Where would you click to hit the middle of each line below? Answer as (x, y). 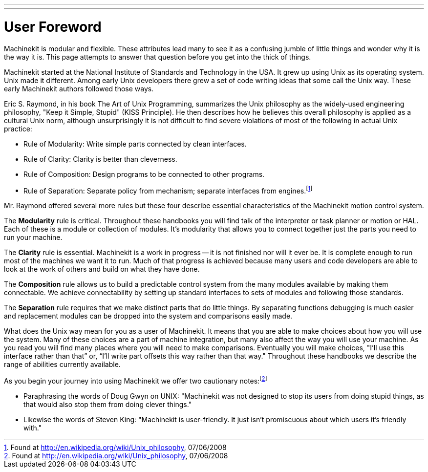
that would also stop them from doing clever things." (108, 404)
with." (33, 428)
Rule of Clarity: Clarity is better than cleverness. (100, 159)
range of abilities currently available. (62, 365)
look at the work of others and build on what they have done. (102, 269)
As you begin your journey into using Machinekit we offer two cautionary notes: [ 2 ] (136, 380)
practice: (18, 129)
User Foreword (53, 27)
